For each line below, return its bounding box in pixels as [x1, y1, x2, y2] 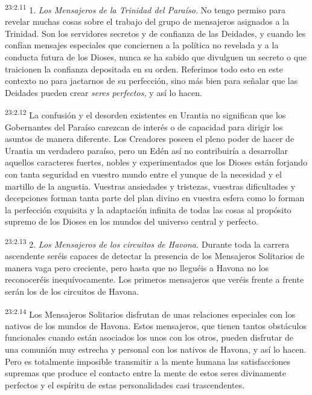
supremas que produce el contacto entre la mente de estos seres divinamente [5, 367, 287, 379]
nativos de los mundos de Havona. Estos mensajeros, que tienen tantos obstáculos [5, 319, 307, 332]
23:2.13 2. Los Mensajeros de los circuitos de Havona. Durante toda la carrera [5, 236, 290, 250]
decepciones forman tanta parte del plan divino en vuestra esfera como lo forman [5, 191, 305, 204]
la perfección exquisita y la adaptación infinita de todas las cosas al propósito [5, 203, 291, 216]
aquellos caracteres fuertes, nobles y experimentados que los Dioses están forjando [5, 156, 308, 169]
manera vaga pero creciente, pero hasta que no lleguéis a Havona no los [5, 261, 269, 274]
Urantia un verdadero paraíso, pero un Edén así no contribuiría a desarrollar [5, 144, 288, 156]
